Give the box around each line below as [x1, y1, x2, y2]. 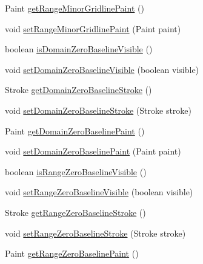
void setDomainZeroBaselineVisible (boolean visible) [5, 63, 199, 75]
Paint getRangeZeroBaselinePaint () [5, 247, 139, 260]
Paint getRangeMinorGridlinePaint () [5, 2, 144, 14]
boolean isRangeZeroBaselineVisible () [5, 165, 147, 178]
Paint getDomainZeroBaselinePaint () [5, 124, 145, 137]
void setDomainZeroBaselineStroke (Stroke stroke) [5, 103, 192, 116]
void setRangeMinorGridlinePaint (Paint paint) [5, 22, 181, 35]
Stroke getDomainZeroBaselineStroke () [5, 83, 152, 96]
